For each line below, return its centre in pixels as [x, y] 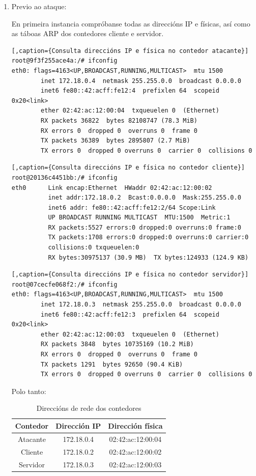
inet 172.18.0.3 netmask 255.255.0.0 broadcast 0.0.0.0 [141, 305]
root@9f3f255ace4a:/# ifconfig [64, 61]
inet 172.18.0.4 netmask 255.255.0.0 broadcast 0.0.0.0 [141, 81]
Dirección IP [78, 425]
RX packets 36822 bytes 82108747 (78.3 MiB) [119, 120]
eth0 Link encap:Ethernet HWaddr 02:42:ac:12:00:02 [112, 188]
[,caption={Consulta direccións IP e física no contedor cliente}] [128, 168]
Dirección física [135, 425]
